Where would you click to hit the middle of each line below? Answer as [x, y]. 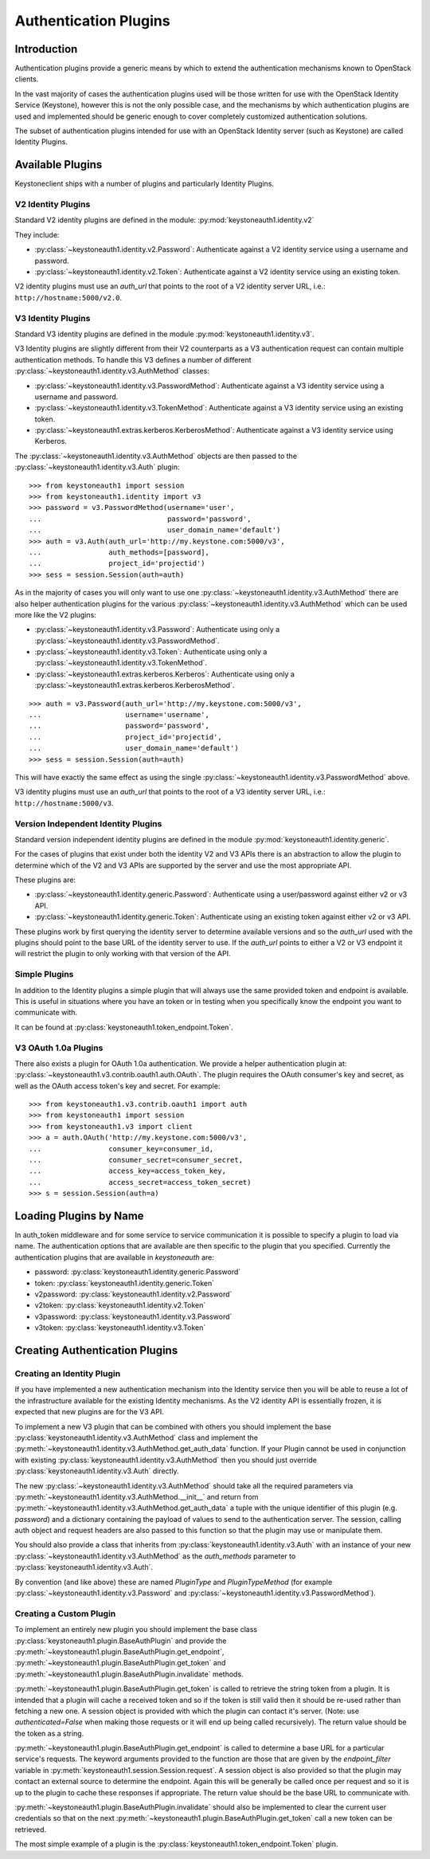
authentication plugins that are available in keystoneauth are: [115, 1257]
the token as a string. [49, 1733]
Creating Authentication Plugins [96, 1351]
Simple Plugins [44, 975]
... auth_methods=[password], [119, 552]
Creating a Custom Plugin [65, 1614]
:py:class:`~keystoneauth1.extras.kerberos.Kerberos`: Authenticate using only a [164, 674]
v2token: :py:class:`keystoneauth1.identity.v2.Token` [120, 1305]
